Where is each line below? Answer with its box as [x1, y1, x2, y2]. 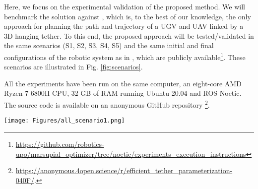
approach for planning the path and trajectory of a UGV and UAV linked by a [4, 21, 244, 31]
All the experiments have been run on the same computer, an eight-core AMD [4, 78, 242, 88]
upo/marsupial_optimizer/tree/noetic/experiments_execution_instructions [15, 148, 246, 159]
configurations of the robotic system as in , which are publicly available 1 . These [4, 50, 246, 62]
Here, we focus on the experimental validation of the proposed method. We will [4, 1, 245, 11]
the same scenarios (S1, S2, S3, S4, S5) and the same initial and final [4, 40, 214, 51]
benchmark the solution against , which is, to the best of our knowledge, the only [4, 11, 251, 21]
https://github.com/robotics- [15, 138, 104, 149]
